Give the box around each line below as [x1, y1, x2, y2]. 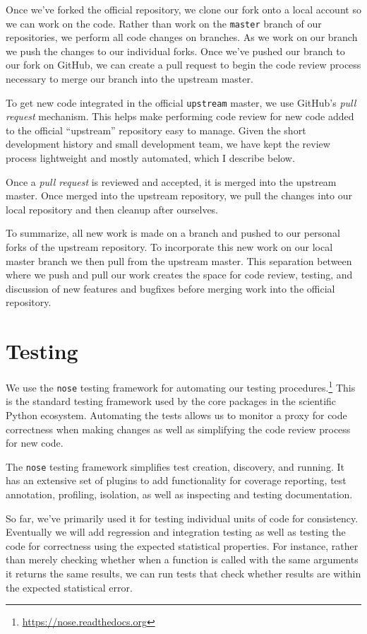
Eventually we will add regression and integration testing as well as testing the [6, 524, 346, 539]
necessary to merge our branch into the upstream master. [6, 71, 253, 86]
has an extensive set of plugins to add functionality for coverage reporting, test [6, 473, 347, 488]
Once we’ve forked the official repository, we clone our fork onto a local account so [6, 2, 361, 16]
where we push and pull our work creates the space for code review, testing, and [6, 267, 353, 282]
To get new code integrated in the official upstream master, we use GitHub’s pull [6, 95, 356, 110]
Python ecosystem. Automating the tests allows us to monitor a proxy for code [6, 408, 347, 423]
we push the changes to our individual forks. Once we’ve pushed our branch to [6, 43, 345, 58]
